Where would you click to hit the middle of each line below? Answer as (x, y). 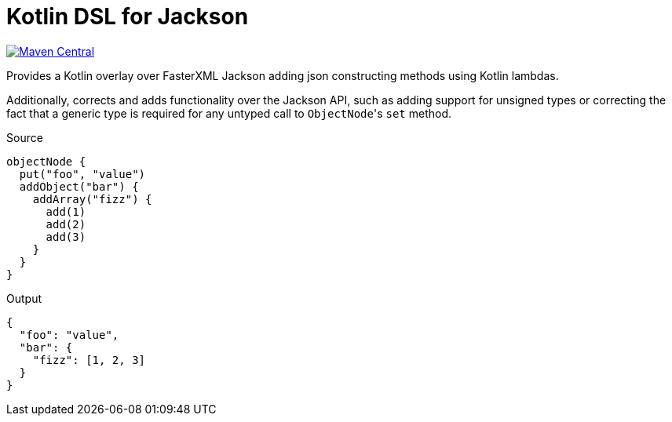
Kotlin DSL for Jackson (128, 16)
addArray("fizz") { (92, 199)
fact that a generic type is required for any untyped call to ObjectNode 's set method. (229, 113)
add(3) (66, 236)
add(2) (66, 224)
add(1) (66, 211)
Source (25, 137)
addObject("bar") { (79, 186)
